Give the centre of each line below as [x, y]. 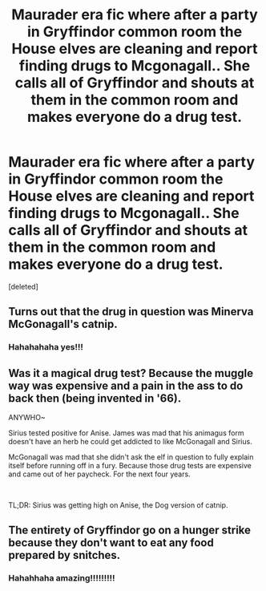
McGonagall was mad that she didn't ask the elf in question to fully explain [131, 457]
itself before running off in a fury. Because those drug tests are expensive [130, 466]
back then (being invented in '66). [95, 398]
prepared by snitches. [64, 555]
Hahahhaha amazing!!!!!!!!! [62, 578]
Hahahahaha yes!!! [46, 347]
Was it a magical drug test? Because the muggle [131, 373]
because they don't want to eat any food [111, 543]
